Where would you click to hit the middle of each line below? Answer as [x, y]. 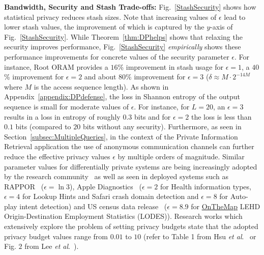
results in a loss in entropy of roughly [62, 116]
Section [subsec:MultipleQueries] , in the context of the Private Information [121, 136]
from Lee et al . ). [52, 246]
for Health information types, [206, 186]
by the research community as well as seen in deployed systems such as [116, 176]
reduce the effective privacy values [57, 156]
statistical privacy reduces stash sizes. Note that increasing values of [110, 17]
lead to [235, 17]
